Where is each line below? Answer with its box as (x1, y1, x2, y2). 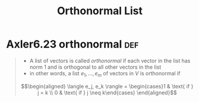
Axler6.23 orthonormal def (6, 37, 139, 51)
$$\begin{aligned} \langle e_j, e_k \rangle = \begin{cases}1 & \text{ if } (21, 82, 194, 90)
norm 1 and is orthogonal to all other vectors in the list (29, 63, 162, 71)
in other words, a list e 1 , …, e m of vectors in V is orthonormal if (29, 69, 181, 78)
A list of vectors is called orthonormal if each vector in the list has (29, 57, 191, 64)
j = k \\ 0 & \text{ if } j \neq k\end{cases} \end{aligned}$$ (37, 89, 177, 96)
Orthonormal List (56, 4, 143, 18)
